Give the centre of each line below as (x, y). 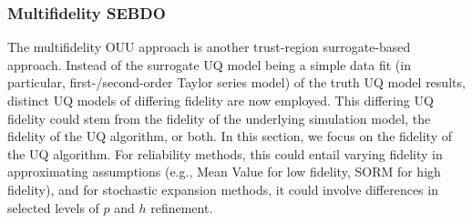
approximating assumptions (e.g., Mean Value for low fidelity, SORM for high (224, 172)
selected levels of (53, 207)
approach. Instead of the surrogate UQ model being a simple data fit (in (209, 64)
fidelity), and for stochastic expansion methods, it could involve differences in (223, 189)
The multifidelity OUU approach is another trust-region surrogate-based (209, 47)
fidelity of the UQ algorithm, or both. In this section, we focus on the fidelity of (230, 136)
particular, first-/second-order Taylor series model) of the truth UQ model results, (236, 82)
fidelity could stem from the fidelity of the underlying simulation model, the (219, 118)
